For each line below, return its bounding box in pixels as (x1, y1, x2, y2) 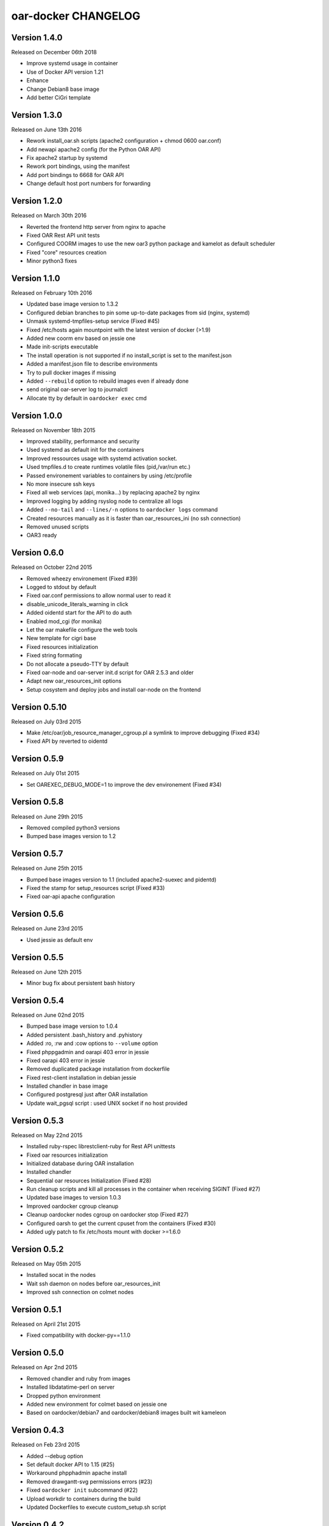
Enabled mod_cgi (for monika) (26, 617, 102, 625)
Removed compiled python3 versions (26, 824, 120, 831)
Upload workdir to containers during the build (26, 1495, 141, 1502)
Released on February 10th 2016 (11, 289, 93, 297)
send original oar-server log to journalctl (26, 386, 128, 393)
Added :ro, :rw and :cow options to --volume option (26, 1040, 158, 1047)
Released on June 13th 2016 (11, 126, 82, 133)
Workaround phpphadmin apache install (26, 1469, 127, 1477)
